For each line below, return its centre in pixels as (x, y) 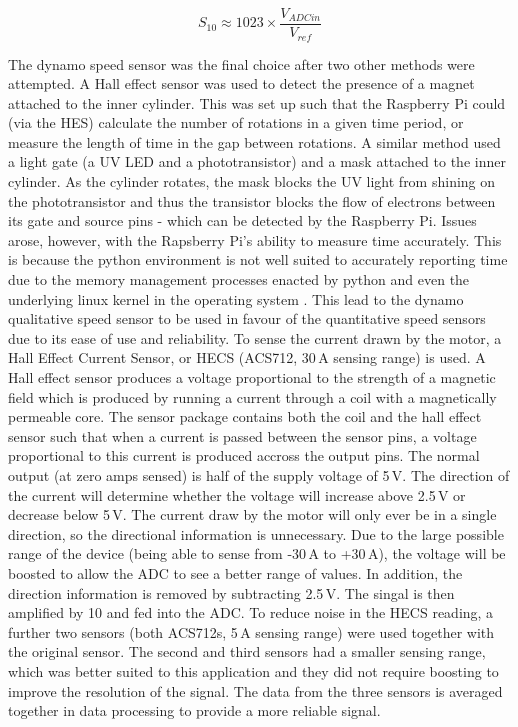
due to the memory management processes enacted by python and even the (239, 279)
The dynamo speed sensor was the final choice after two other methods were (241, 63)
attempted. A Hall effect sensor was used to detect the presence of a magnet (241, 83)
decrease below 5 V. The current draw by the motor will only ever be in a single (252, 514)
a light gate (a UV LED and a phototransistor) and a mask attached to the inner (257, 161)
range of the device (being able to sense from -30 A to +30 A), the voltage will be (257, 553)
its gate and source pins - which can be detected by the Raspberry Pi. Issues (242, 220)
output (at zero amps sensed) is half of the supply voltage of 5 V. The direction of (259, 474)
